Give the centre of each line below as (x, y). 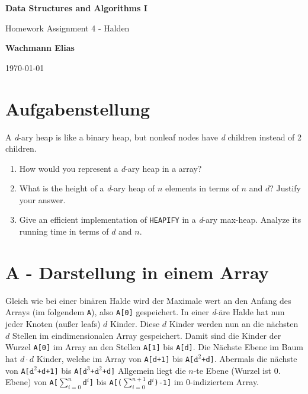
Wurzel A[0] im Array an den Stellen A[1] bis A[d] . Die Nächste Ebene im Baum (154, 347)
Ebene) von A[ (32, 382)
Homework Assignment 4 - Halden (68, 28)
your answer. (42, 199)
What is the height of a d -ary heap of (87, 188)
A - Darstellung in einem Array (137, 272)
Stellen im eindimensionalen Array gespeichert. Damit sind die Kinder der (147, 335)
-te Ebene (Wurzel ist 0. (237, 370)
